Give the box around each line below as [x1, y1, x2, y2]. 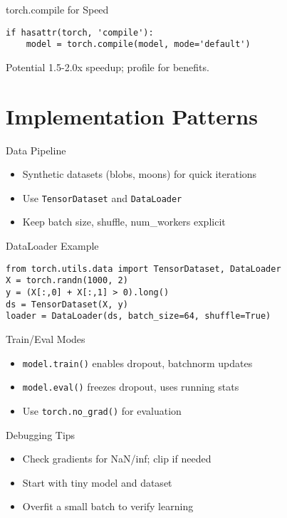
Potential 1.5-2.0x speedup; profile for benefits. [6, 59, 209, 74]
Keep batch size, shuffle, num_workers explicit [22, 214, 226, 229]
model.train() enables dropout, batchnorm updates [22, 355, 253, 370]
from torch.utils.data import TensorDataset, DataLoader [6, 263, 281, 274]
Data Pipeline [6, 142, 66, 157]
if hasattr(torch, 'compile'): [6, 27, 154, 38]
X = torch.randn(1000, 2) [6, 275, 128, 286]
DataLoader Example [6, 238, 99, 253]
